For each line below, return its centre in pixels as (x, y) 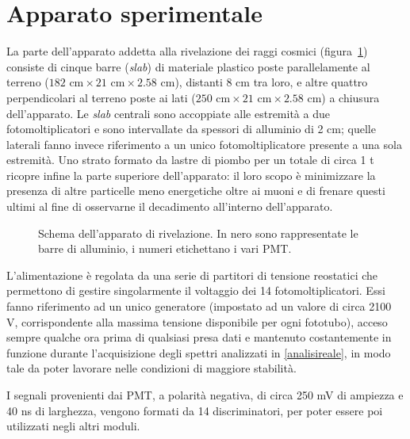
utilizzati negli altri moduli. (73, 426)
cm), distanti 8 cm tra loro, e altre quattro (264, 82)
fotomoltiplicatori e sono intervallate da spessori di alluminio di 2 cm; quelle (191, 129)
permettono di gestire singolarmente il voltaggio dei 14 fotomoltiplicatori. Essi (196, 290)
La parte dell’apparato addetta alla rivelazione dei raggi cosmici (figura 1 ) (187, 51)
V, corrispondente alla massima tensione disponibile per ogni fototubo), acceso (197, 321)
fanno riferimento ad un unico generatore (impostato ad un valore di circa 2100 (199, 306)
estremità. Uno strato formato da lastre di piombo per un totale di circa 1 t (190, 160)
